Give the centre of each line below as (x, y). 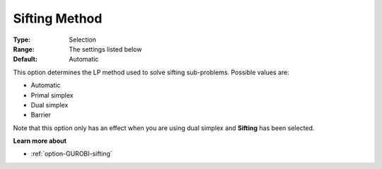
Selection (83, 40)
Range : (24, 49)
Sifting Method (58, 18)
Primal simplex (52, 95)
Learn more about (40, 141)
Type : (22, 40)
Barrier (41, 115)
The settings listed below (105, 49)
